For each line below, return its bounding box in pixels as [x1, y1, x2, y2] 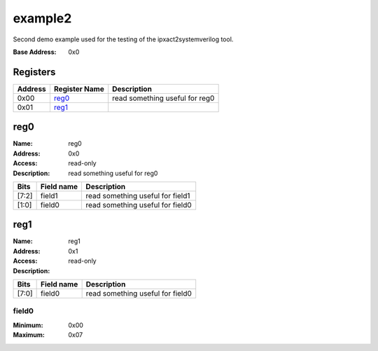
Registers [13, 66, 56, 78]
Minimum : [13, 321, 43, 329]
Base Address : [13, 48, 57, 56]
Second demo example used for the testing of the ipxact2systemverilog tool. [13, 35, 234, 43]
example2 [13, 11, 72, 26]
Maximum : [13, 331, 45, 339]
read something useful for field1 [85, 191, 190, 200]
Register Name [53, 84, 104, 94]
